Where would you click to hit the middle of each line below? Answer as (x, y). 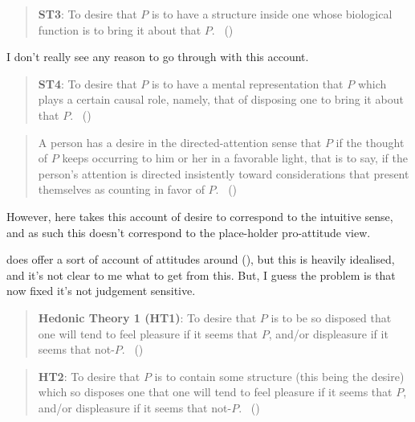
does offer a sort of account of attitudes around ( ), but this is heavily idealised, (201, 259)
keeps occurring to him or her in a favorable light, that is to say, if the (235, 158)
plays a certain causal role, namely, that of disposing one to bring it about (221, 99)
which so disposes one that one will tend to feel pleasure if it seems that (215, 392)
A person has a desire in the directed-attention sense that (180, 142)
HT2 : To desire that (89, 376)
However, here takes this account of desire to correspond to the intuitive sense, (200, 216)
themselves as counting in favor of (121, 189)
